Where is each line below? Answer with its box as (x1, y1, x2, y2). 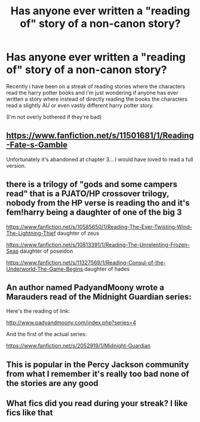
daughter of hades (84, 265, 130, 272)
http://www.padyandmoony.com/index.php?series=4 (6, 319, 136, 326)
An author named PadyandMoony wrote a (6, 282, 164, 293)
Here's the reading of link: (6, 308, 70, 315)
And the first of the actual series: (6, 331, 87, 338)
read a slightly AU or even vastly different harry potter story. (6, 101, 154, 108)
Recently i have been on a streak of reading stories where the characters (6, 82, 186, 90)
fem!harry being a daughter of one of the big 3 (6, 207, 182, 218)
